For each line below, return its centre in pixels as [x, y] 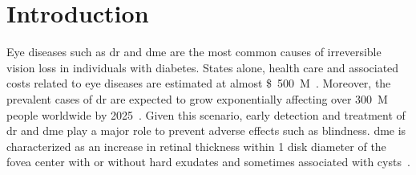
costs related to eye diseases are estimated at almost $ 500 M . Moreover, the [199, 83]
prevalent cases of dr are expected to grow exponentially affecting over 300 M [197, 98]
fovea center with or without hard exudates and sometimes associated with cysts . [208, 162]
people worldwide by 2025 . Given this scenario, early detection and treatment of [206, 114]
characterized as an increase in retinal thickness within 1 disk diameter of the [196, 146]
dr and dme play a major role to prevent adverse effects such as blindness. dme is [206, 130]
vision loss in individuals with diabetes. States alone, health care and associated [203, 67]
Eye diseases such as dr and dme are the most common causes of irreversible [194, 52]
